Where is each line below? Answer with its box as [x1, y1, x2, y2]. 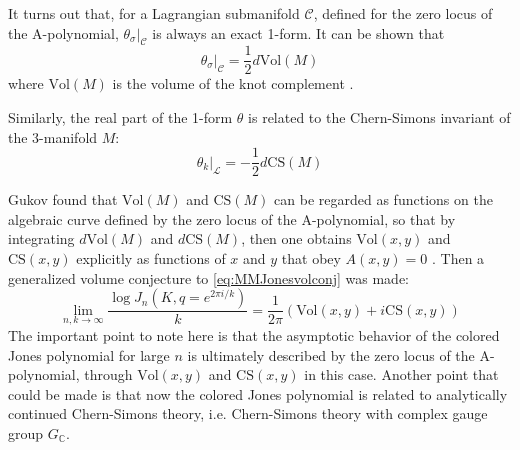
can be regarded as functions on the [274, 189, 493, 210]
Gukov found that [8, 189, 118, 210]
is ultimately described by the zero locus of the [187, 344, 475, 365]
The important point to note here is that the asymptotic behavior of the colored [8, 324, 500, 345]
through [84, 364, 133, 385]
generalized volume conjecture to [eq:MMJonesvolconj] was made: [8, 267, 409, 288]
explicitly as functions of [76, 248, 226, 269]
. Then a [432, 248, 485, 269]
